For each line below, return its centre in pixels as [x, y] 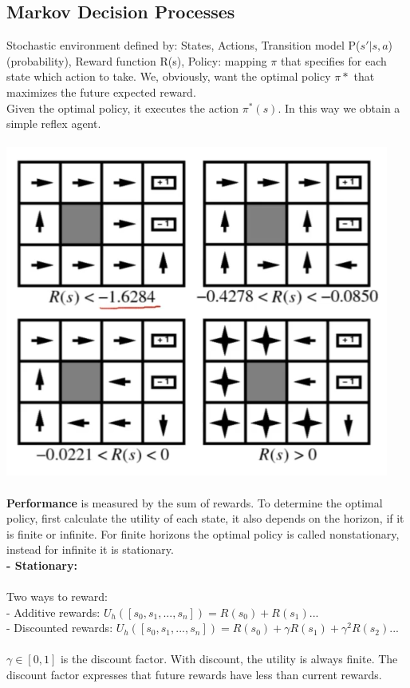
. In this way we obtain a [339, 107]
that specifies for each [334, 60]
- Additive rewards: [53, 612]
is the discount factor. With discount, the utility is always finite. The [229, 659]
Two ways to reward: [57, 597]
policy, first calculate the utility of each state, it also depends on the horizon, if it [205, 518]
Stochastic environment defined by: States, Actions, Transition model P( [183, 45]
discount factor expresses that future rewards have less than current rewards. [194, 675]
